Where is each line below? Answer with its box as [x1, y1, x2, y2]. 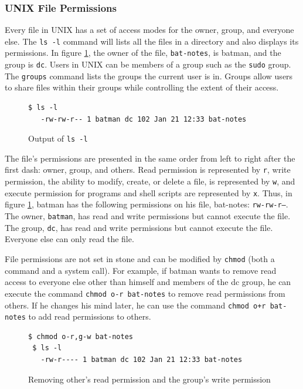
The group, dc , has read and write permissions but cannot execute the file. [5, 221, 273, 233]
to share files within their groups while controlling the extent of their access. [5, 81, 279, 93]
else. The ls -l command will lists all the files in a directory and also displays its [5, 35, 299, 47]
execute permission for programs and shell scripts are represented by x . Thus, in [5, 186, 292, 199]
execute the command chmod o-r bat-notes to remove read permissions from [5, 287, 285, 299]
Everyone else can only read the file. [5, 233, 134, 245]
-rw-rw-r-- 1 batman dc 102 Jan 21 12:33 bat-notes [40, 115, 247, 123]
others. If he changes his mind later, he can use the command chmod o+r [5, 299, 266, 311]
